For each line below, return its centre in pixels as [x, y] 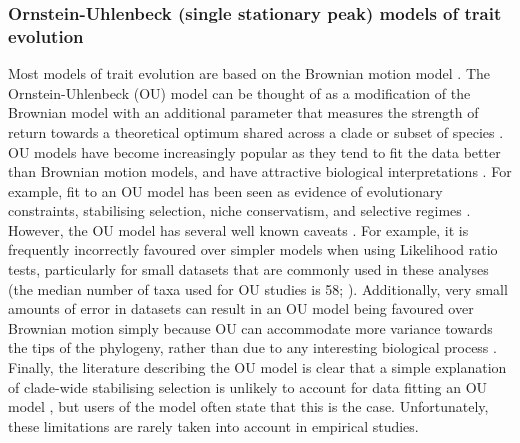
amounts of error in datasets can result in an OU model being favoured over [241, 308]
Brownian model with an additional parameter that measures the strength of [243, 112]
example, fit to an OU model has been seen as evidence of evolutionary [225, 190]
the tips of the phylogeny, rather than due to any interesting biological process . [252, 347]
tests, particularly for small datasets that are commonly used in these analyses [248, 269]
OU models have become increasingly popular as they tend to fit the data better [254, 151]
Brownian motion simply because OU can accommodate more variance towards [250, 327]
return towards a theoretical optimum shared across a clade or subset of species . [256, 131]
